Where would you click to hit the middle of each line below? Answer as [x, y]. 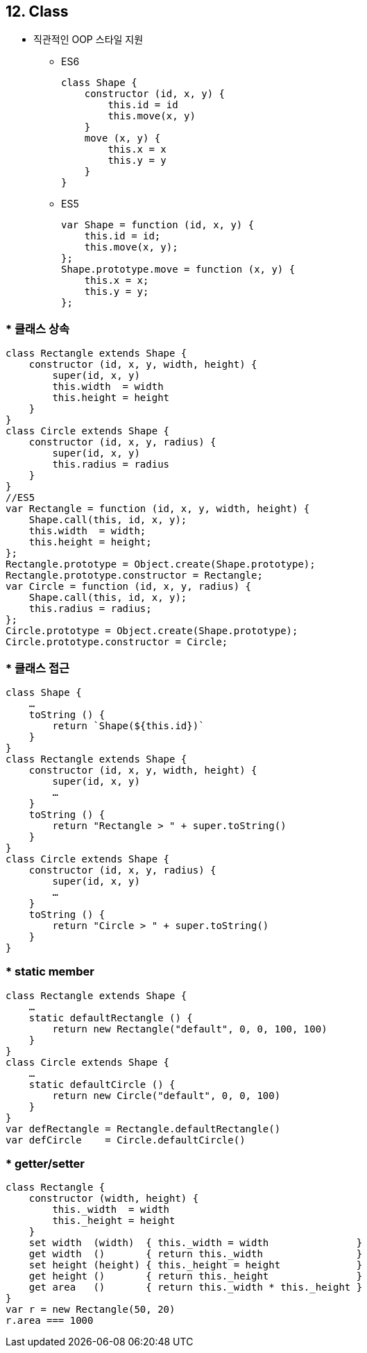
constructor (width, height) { [114, 1199]
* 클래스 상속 [38, 329]
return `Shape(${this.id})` [128, 725]
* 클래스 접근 [38, 668]
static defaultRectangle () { [111, 1018]
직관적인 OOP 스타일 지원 [88, 40]
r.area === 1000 [50, 1321]
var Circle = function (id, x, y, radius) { [129, 587]
